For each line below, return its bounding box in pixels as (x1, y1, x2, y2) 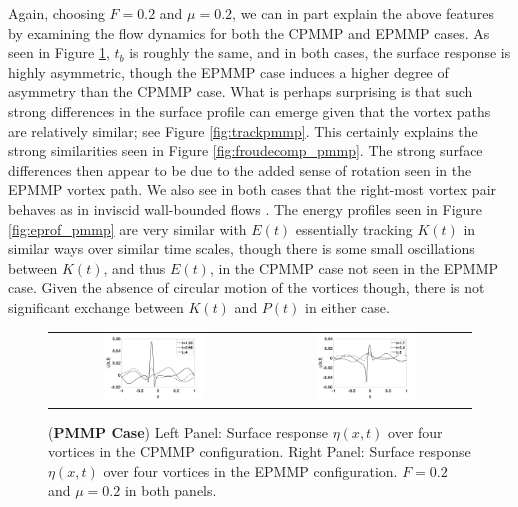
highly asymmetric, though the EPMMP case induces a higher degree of (8, 61, 449, 82)
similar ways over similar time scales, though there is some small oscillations (8, 238, 475, 259)
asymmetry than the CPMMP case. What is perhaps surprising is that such (8, 81, 473, 102)
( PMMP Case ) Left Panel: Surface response (48, 421, 328, 442)
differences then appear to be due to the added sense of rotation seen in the (8, 159, 472, 180)
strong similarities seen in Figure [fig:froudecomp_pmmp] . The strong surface (8, 140, 483, 161)
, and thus (103, 257, 166, 278)
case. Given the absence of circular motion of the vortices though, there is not (8, 277, 485, 298)
